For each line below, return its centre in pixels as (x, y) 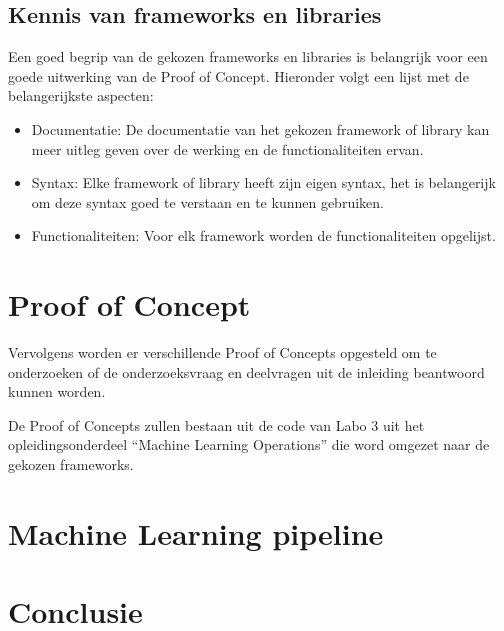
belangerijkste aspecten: (81, 95)
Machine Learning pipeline (196, 532)
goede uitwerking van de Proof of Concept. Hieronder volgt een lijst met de (238, 75)
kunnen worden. (57, 391)
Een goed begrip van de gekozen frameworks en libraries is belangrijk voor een (248, 56)
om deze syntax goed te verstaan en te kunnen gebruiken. (207, 201)
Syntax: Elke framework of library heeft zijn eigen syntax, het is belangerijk (263, 182)
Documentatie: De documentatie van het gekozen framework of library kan (260, 128)
